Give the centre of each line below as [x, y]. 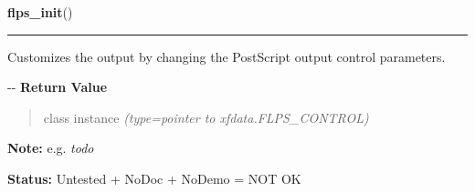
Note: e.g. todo [51, 148]
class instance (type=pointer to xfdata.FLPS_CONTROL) [206, 117]
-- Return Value [58, 87]
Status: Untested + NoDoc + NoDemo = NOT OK [154, 178]
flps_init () [40, 12]
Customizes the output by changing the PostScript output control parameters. [227, 56]
